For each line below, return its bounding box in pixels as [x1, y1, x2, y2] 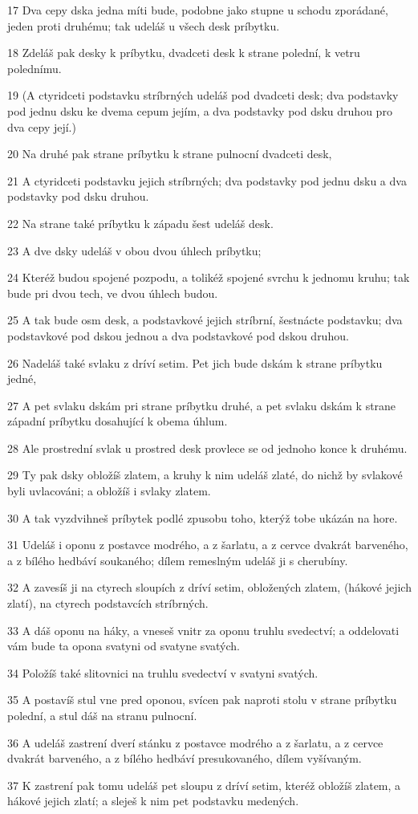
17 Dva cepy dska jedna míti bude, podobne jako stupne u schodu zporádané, [7, 2, 388, 18]
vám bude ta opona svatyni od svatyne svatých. [7, 637, 240, 654]
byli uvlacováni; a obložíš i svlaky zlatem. [7, 482, 211, 499]
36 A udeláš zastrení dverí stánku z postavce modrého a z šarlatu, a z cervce [7, 734, 384, 751]
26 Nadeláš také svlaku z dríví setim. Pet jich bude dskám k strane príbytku [7, 354, 383, 371]
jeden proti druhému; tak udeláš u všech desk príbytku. [7, 17, 280, 34]
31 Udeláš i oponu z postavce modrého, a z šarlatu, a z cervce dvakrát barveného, [7, 536, 408, 553]
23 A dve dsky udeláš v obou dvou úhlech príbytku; [7, 242, 262, 258]
